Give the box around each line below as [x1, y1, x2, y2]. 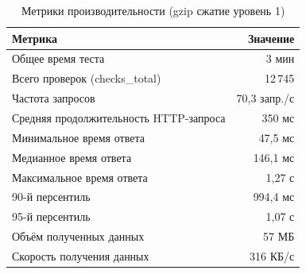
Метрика [12, 29, 57, 46]
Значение [247, 29, 295, 46]
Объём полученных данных [12, 228, 145, 245]
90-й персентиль [12, 188, 91, 205]
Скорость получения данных [12, 247, 149, 264]
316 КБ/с [250, 247, 295, 264]
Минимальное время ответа [12, 129, 145, 145]
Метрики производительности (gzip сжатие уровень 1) [21, 2, 285, 18]
